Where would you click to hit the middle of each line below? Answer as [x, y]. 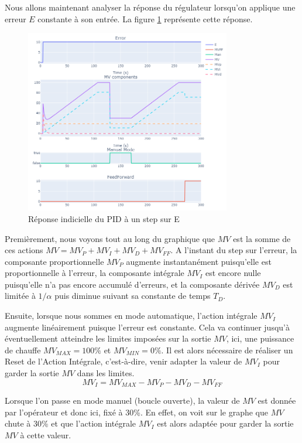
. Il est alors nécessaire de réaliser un [227, 350]
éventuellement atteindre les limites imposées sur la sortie [108, 338]
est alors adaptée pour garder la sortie [225, 423]
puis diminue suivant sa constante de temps [133, 296]
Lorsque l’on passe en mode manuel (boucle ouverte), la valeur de [122, 401]
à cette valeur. [46, 435]
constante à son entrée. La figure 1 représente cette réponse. [145, 18]
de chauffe [23, 350]
